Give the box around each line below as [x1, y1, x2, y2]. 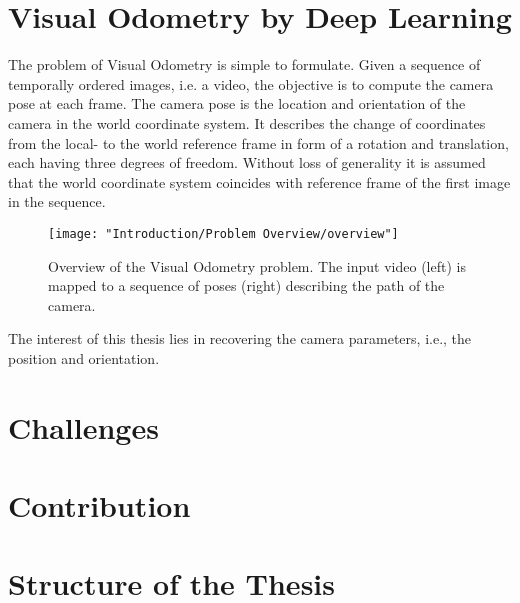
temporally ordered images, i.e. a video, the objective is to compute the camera [8, 73, 494, 94]
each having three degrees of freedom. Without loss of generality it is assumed [8, 152, 486, 173]
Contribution [8, 485, 191, 526]
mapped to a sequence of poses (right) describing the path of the [48, 275, 445, 296]
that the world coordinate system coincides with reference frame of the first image [8, 171, 511, 192]
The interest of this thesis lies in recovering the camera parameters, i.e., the [8, 328, 472, 349]
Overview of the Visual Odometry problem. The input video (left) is [48, 255, 466, 276]
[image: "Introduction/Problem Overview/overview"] [48, 226, 399, 241]
